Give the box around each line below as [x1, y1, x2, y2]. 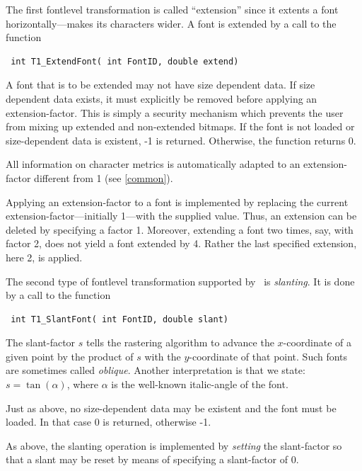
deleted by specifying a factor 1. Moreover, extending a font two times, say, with [6, 222, 354, 237]
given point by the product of [6, 348, 134, 363]
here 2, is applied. [6, 249, 83, 264]
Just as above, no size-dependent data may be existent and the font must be [6, 400, 337, 415]
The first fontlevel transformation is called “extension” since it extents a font [6, 2, 339, 16]
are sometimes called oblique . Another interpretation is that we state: [6, 363, 305, 378]
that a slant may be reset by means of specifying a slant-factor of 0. [6, 452, 299, 467]
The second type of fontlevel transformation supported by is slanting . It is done [6, 273, 355, 288]
